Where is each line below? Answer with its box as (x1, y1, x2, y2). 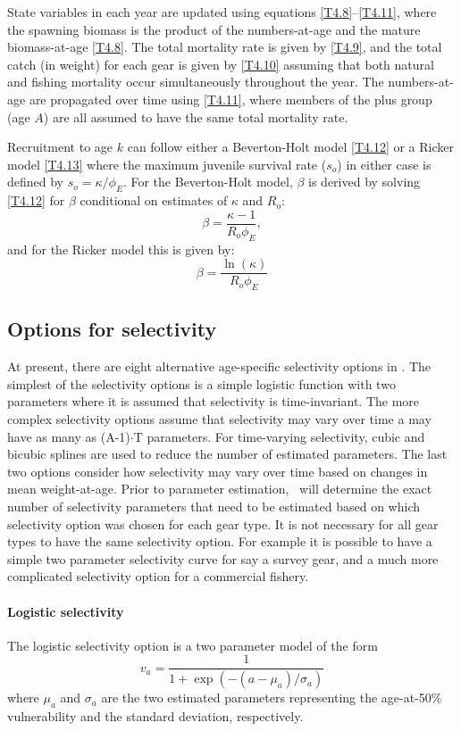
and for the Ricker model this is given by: (7, 239, 235, 258)
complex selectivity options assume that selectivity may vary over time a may (7, 410, 432, 428)
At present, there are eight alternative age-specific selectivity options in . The (7, 357, 432, 376)
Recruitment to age (7, 137, 113, 156)
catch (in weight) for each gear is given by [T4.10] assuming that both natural (7, 54, 434, 73)
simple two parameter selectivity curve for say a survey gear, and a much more (7, 549, 439, 568)
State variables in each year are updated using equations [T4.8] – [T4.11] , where (7, 3, 437, 21)
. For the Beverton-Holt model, (122, 172, 293, 191)
